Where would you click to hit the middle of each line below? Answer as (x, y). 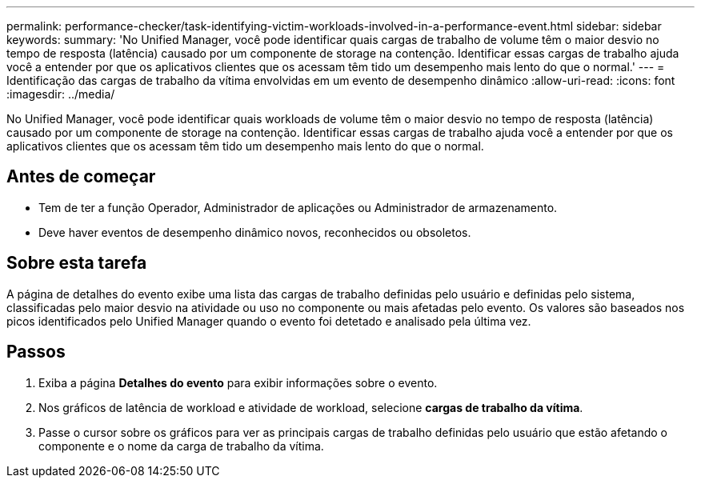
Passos (36, 352)
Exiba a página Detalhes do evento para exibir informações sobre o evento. (238, 382)
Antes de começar (81, 177)
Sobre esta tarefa (77, 263)
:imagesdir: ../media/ (61, 94)
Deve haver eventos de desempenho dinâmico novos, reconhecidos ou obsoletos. (255, 232)
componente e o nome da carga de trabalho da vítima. (181, 446)
